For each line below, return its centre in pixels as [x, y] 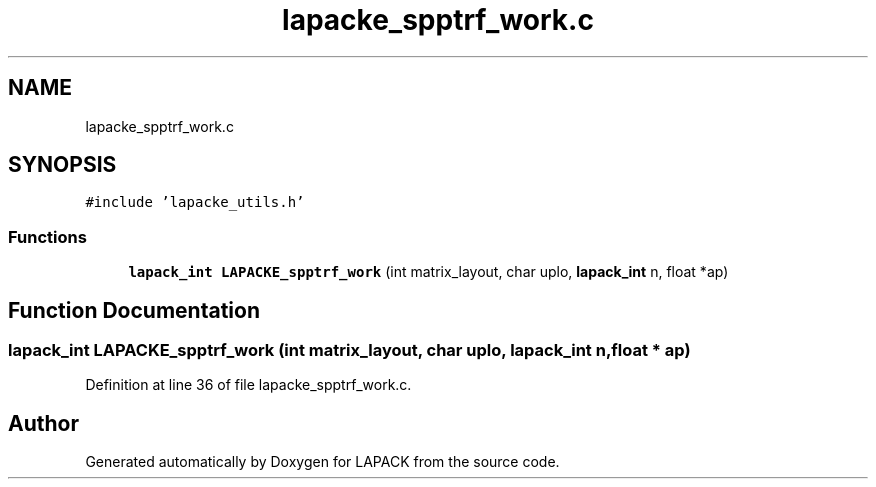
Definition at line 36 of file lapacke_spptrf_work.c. [248, 385]
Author [43, 423]
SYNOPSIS [62, 165]
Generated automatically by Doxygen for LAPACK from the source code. [322, 462]
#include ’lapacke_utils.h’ [195, 202]
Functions [47, 236]
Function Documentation [134, 310]
